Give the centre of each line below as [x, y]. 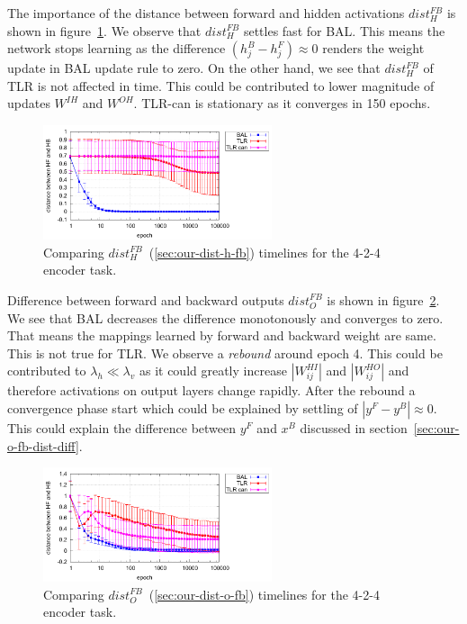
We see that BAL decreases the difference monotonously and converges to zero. [225, 317]
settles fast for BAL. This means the [344, 30]
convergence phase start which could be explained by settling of [183, 407]
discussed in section [354, 427]
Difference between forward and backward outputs [146, 299]
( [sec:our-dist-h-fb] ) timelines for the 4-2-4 [265, 252]
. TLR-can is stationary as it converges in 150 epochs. [282, 103]
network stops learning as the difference [117, 48]
